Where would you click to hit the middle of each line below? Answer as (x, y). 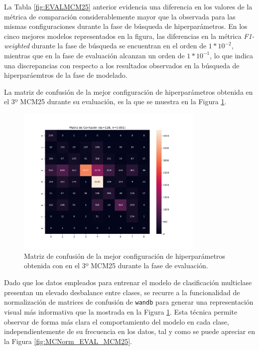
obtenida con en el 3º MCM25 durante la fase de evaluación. (116, 265)
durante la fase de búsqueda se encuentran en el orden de (119, 46)
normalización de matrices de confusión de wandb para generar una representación (129, 302)
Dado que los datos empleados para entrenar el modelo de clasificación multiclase (128, 282)
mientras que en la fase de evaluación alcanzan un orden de (94, 55)
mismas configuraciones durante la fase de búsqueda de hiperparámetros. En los (126, 26)
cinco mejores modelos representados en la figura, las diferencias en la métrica (123, 36)
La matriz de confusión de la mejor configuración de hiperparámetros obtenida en (129, 91)
